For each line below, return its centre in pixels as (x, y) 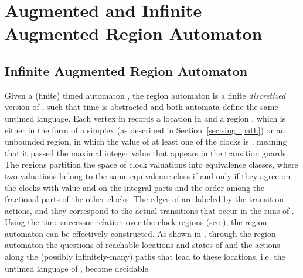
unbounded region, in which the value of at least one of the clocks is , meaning (146, 141)
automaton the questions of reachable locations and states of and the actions (142, 245)
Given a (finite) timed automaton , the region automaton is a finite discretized (145, 95)
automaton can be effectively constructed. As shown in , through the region (140, 233)
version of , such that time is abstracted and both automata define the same (142, 107)
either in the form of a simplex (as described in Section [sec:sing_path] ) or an (145, 130)
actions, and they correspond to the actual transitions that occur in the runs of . (149, 210)
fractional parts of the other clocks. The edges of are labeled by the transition (144, 199)
